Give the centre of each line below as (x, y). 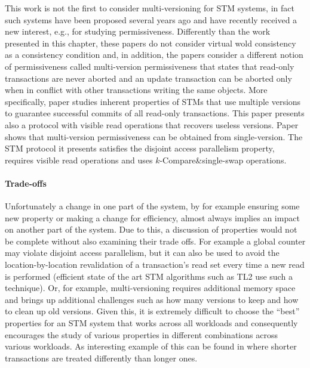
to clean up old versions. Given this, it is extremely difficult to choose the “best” (152, 311)
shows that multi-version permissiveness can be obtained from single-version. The (154, 136)
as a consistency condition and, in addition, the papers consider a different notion (154, 55)
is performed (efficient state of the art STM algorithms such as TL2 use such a (149, 276)
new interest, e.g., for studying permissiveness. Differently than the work (138, 31)
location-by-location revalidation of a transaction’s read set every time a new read (155, 265)
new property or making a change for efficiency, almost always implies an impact (152, 217)
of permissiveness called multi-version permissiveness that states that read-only (150, 66)
